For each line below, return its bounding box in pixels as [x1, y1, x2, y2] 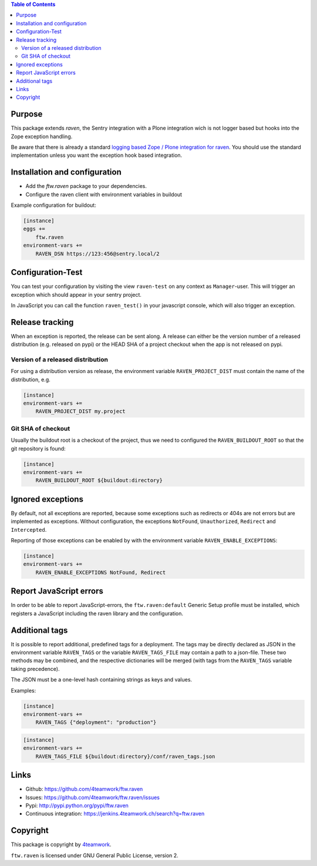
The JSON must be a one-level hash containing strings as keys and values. [11, 676, 193, 683]
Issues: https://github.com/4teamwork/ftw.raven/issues [25, 794, 160, 801]
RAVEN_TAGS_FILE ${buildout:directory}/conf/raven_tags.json [35, 753, 215, 760]
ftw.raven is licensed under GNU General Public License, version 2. [11, 852, 178, 859]
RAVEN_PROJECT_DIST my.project [35, 408, 126, 415]
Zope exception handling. [11, 133, 73, 140]
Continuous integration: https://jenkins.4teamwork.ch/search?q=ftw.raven [25, 810, 205, 817]
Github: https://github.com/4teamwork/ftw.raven [25, 786, 143, 793]
